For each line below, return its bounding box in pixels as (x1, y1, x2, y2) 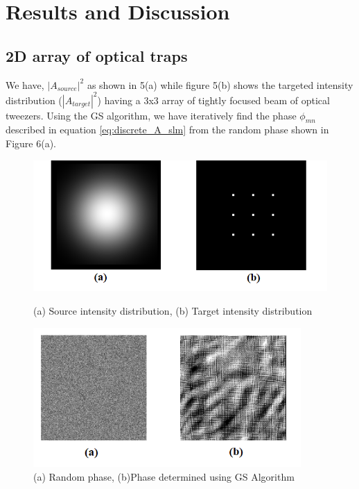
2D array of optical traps (6, 44, 188, 66)
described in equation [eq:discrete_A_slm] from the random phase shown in (6, 122, 329, 137)
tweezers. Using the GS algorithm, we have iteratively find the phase (6, 108, 297, 122)
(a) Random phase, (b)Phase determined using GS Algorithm (33, 469, 295, 483)
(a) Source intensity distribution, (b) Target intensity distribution (33, 303, 313, 317)
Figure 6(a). (6, 136, 56, 151)
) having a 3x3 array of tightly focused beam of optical (97, 92, 330, 107)
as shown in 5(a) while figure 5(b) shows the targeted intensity (87, 77, 353, 92)
